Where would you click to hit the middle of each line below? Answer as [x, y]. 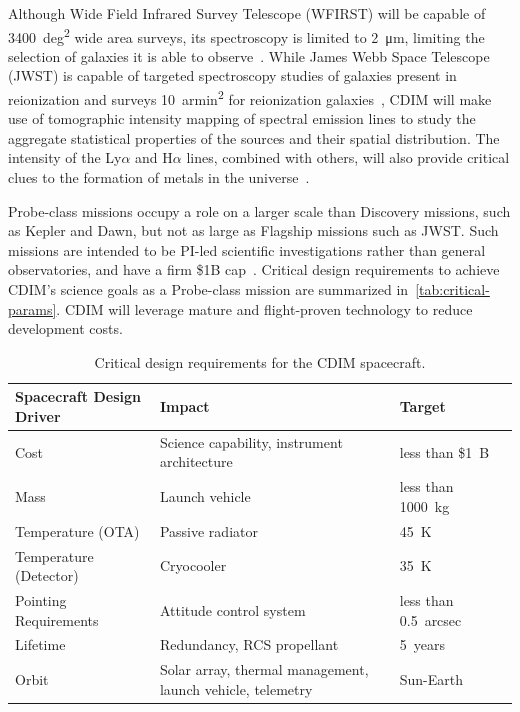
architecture [196, 461]
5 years [422, 644]
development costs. [65, 328]
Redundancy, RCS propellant [249, 644]
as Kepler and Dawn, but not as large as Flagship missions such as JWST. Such [253, 230]
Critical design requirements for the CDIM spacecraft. [260, 361]
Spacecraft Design [78, 396]
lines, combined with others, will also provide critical [348, 157]
